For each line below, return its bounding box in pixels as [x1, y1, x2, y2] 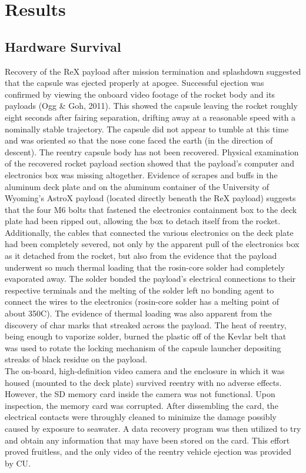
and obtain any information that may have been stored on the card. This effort [5, 434, 290, 446]
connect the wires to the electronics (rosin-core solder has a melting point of [5, 295, 280, 308]
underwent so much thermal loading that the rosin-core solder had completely [5, 261, 285, 273]
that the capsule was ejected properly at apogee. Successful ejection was [5, 76, 264, 89]
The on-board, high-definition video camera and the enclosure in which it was [5, 365, 285, 377]
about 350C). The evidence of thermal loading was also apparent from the [5, 307, 272, 319]
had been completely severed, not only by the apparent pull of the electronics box [5, 238, 300, 250]
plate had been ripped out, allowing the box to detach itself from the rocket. [5, 215, 281, 227]
